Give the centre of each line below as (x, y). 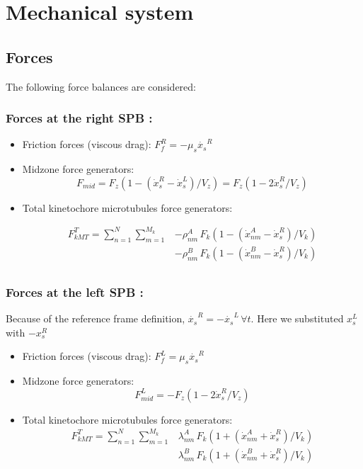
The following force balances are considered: (101, 86)
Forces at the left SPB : (75, 292)
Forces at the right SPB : (79, 118)
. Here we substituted (297, 318)
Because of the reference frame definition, (96, 318)
